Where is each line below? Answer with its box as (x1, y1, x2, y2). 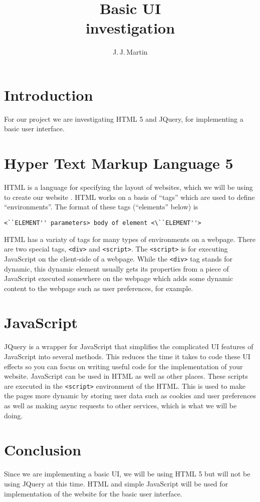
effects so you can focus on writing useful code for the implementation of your (4, 361, 243, 371)
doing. (4, 410, 23, 420)
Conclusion (4, 439, 82, 460)
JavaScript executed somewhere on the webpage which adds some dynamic (4, 273, 233, 284)
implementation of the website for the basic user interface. (4, 488, 182, 498)
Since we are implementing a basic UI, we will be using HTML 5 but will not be (4, 468, 250, 479)
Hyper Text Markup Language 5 (4, 153, 233, 173)
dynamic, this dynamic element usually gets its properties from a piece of (4, 263, 229, 274)
